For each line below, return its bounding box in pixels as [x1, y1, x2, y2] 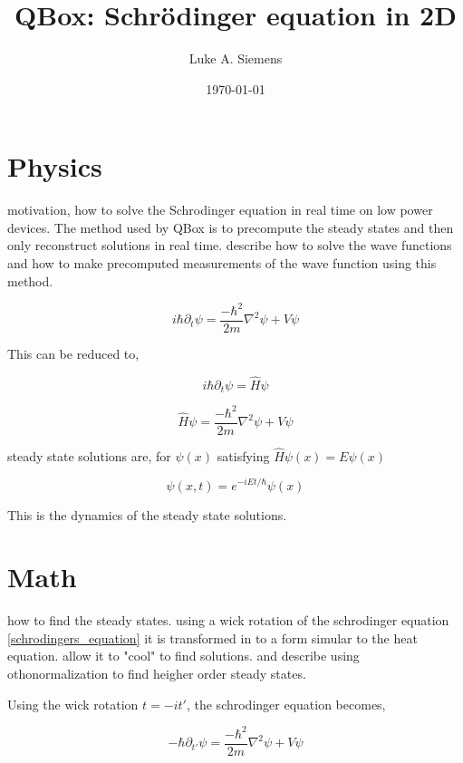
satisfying [217, 446, 270, 465]
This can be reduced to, [7, 343, 140, 362]
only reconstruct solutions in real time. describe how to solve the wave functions [7, 236, 452, 255]
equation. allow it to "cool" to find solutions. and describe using [7, 646, 360, 665]
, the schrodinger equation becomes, [186, 694, 386, 713]
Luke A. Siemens [188, 49, 283, 68]
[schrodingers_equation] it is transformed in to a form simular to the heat [7, 628, 418, 647]
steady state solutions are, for [7, 446, 171, 465]
